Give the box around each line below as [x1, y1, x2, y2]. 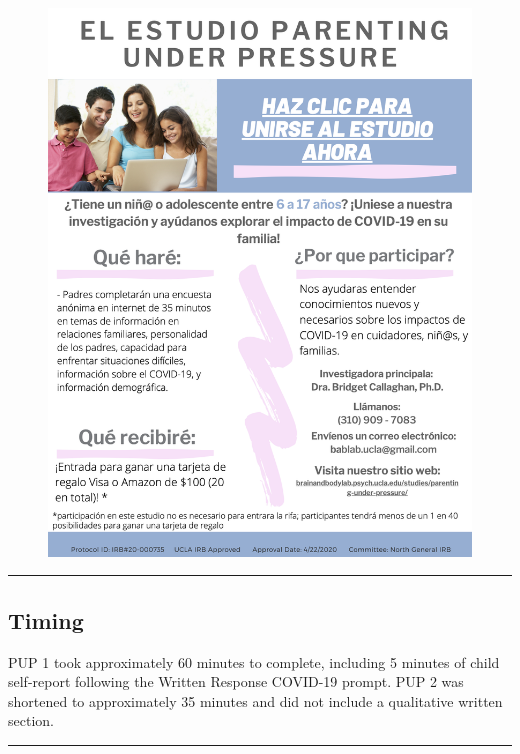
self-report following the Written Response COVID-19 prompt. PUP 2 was [8, 671, 464, 692]
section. [8, 710, 54, 731]
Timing [8, 604, 84, 635]
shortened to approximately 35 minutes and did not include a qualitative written [8, 690, 503, 711]
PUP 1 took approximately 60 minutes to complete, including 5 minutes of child [8, 651, 500, 672]
